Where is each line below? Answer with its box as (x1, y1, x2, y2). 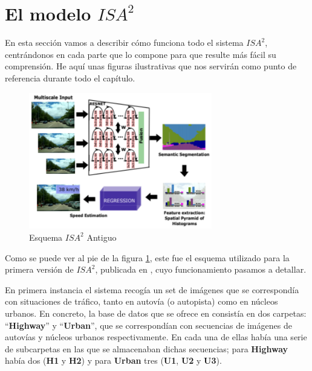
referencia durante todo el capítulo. (5, 71, 135, 84)
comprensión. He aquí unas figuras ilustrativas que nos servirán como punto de (5, 60, 297, 72)
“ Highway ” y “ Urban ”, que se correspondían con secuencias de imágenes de (5, 319, 292, 331)
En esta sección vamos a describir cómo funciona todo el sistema (5, 36, 244, 49)
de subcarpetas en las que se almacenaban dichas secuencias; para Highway (5, 342, 288, 355)
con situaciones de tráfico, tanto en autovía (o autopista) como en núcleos (5, 295, 278, 308)
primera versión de (5, 263, 74, 276)
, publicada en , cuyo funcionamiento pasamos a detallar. (95, 263, 307, 276)
